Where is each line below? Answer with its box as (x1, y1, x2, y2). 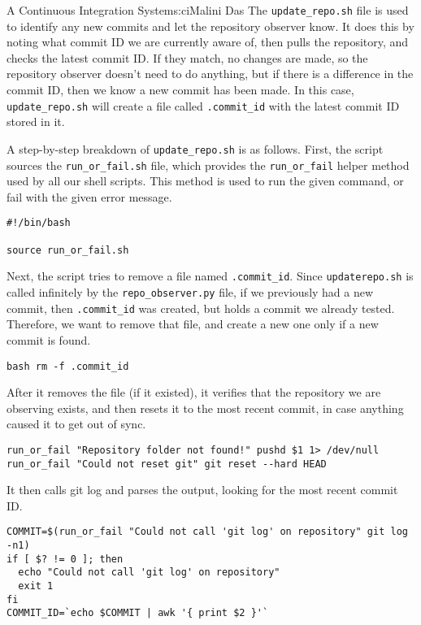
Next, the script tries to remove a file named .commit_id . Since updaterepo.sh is (7, 267, 414, 284)
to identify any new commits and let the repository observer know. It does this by (7, 17, 414, 34)
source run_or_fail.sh (7, 244, 129, 256)
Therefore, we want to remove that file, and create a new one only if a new (7, 315, 379, 332)
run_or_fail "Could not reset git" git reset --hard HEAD (7, 458, 327, 470)
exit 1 (18, 580, 54, 592)
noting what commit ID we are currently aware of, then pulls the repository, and (7, 33, 409, 50)
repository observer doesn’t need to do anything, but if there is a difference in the (7, 65, 414, 82)
